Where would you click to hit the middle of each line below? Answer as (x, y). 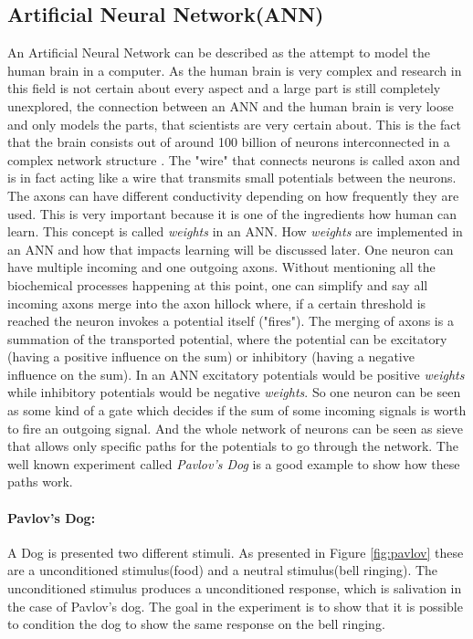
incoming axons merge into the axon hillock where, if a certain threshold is (217, 303)
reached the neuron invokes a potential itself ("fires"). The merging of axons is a (231, 321)
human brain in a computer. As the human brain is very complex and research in (235, 70)
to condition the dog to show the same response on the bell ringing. (196, 624)
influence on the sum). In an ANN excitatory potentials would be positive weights (236, 374)
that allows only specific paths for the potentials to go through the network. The (233, 446)
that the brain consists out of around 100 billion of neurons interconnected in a (229, 142)
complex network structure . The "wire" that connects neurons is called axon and (234, 159)
